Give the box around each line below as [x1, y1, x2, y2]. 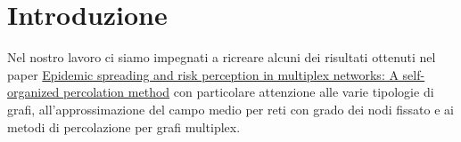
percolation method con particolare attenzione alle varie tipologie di [63, 83, 434, 101]
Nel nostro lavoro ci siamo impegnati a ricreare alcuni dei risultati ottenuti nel [7, 48, 436, 67]
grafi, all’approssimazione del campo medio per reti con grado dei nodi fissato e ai [7, 99, 455, 118]
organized [7, 83, 60, 101]
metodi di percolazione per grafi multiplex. [7, 117, 241, 136]
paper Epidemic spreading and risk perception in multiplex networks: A [7, 65, 399, 83]
